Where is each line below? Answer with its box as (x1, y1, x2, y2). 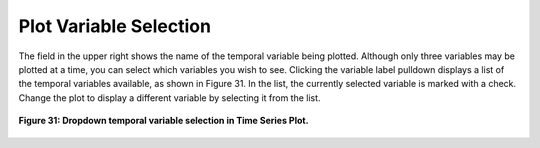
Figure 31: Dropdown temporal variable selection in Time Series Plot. (18, 115, 309, 127)
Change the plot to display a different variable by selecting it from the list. (18, 91, 321, 104)
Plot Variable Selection (18, 15, 212, 37)
